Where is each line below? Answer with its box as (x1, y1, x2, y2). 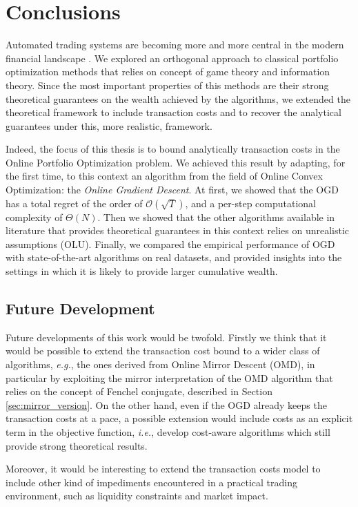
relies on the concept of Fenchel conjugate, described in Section (6, 384, 272, 399)
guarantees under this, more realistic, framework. (6, 118, 212, 133)
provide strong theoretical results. (6, 438, 148, 452)
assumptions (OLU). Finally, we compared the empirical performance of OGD (6, 236, 335, 251)
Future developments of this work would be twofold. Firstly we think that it (6, 329, 327, 344)
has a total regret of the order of (6, 195, 143, 210)
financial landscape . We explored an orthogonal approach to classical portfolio (6, 50, 339, 65)
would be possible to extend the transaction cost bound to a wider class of (6, 343, 320, 358)
